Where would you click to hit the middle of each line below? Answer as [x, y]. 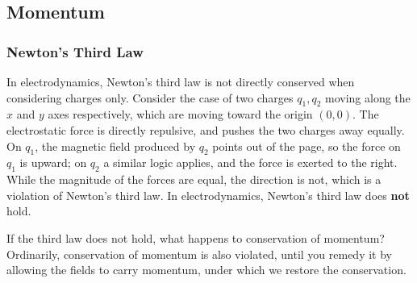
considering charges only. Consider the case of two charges [150, 97]
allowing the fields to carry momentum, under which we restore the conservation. [206, 270]
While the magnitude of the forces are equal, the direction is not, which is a [194, 179]
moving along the [367, 97]
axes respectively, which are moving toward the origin [180, 114]
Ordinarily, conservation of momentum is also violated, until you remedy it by [199, 254]
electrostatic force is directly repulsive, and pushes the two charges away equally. [206, 129]
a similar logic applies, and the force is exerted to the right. [250, 162]
